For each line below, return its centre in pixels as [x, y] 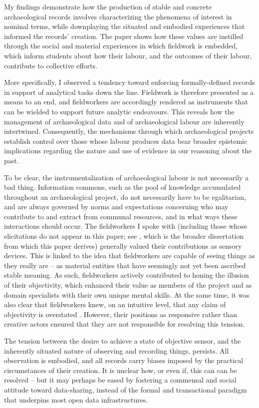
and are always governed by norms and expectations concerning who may [116, 206]
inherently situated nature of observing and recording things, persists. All [117, 350]
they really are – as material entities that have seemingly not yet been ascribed [125, 265]
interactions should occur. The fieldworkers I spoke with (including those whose [126, 226]
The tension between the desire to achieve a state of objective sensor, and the [123, 341]
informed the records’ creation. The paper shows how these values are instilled [124, 36]
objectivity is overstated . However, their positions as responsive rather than [121, 314]
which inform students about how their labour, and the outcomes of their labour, [128, 55]
